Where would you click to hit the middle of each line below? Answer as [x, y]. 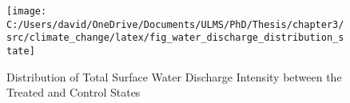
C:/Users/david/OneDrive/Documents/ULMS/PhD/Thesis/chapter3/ [175, 24]
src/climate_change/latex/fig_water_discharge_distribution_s [175, 38]
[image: [27, 11]
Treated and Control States [74, 92]
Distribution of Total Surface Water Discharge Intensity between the [174, 76]
